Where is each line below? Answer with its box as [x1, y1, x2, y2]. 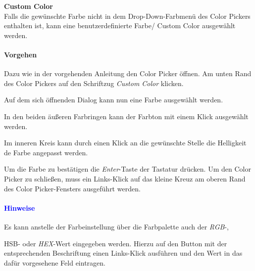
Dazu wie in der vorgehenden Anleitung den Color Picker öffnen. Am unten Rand [4, 68, 252, 79]
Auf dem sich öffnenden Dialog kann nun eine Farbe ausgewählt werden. [4, 94, 223, 105]
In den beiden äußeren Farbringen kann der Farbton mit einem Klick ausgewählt [4, 111, 249, 121]
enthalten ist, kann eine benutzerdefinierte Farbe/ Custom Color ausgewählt [4, 20, 236, 31]
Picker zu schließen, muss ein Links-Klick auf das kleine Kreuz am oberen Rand [4, 173, 246, 183]
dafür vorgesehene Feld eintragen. [4, 257, 105, 268]
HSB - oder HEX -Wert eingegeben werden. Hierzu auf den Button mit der [4, 238, 227, 248]
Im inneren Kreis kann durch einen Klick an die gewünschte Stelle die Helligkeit [4, 137, 247, 148]
